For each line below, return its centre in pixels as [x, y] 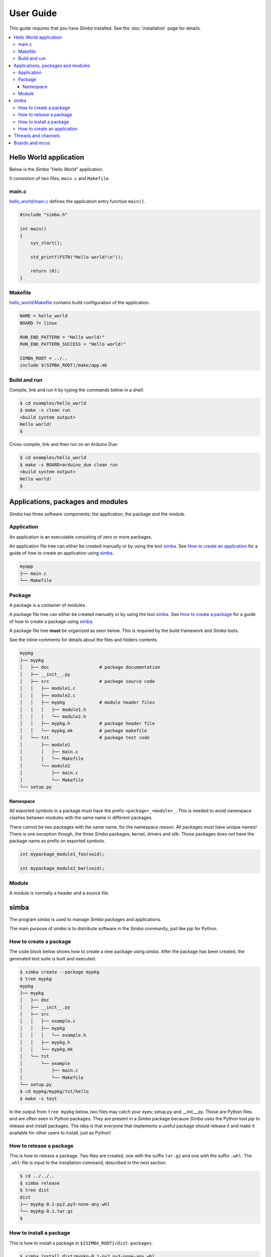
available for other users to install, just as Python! [60, 1133]
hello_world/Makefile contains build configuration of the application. [80, 303]
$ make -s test [38, 1098]
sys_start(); [46, 243]
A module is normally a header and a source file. [59, 893]
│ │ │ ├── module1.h [53, 709]
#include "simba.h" [44, 215]
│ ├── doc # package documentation [90, 667]
